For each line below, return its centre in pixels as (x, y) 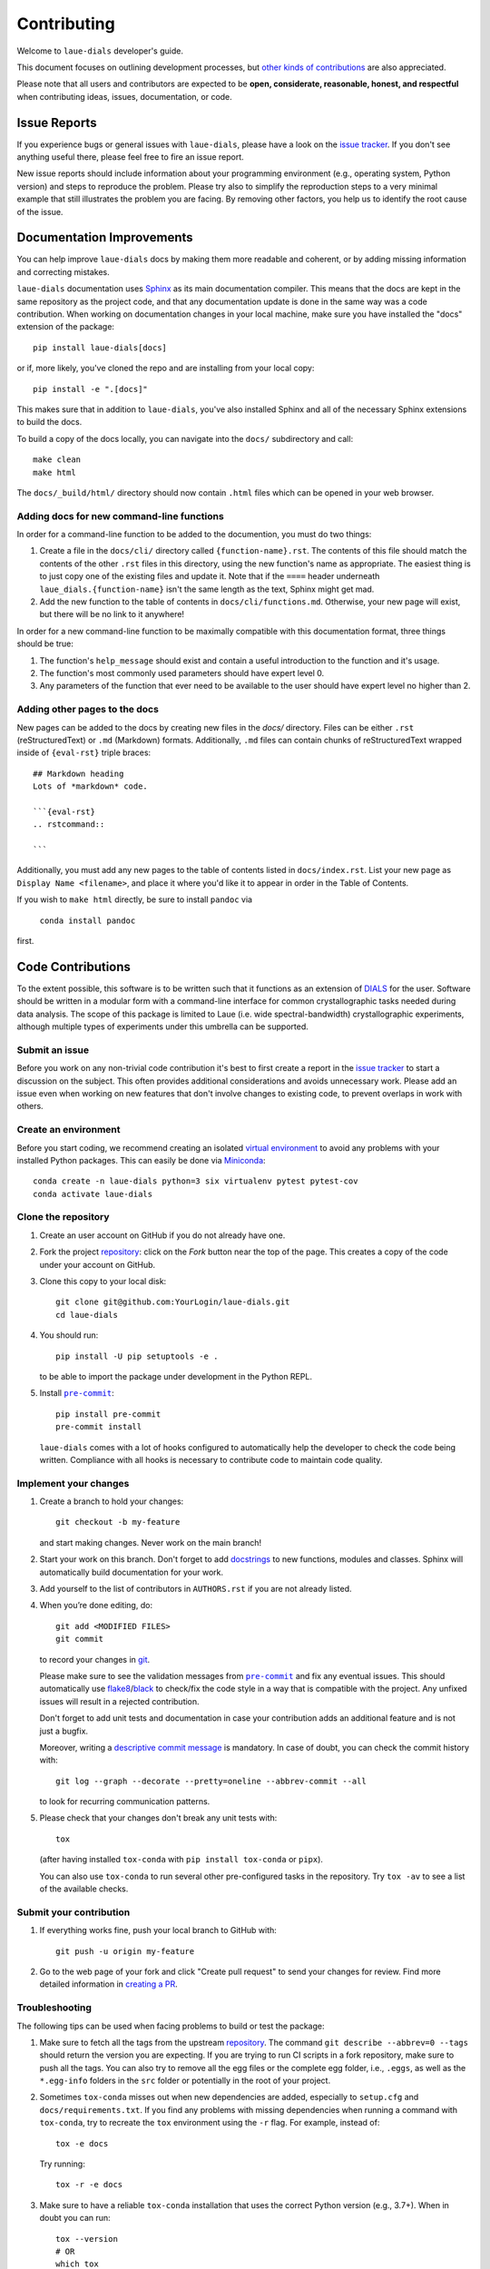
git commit (80, 1639)
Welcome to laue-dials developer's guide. (100, 51)
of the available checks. (84, 1889)
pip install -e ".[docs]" (91, 389)
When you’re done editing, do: (96, 1606)
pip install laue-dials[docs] (100, 348)
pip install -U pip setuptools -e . (137, 1356)
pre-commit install (99, 1427)
